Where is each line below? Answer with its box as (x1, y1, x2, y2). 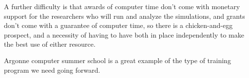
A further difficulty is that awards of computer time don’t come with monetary (4, 1, 240, 11)
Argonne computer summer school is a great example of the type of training (4, 55, 231, 65)
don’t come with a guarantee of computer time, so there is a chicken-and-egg (4, 20, 233, 30)
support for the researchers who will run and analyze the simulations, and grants (4, 11, 245, 21)
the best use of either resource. (4, 39, 96, 49)
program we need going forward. (4, 65, 100, 75)
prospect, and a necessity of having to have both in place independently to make (4, 29, 244, 39)
